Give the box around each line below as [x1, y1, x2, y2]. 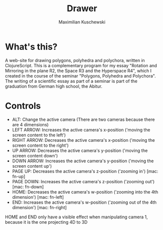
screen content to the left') [12, 132, 66, 138]
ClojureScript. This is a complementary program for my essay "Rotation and [5, 62, 157, 68]
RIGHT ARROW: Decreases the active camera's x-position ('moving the [12, 137, 155, 143]
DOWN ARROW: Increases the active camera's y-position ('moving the [12, 158, 154, 164]
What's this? [5, 41, 58, 52]
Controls [5, 100, 41, 111]
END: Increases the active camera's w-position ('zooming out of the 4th [12, 199, 157, 205]
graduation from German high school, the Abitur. [5, 83, 102, 89]
